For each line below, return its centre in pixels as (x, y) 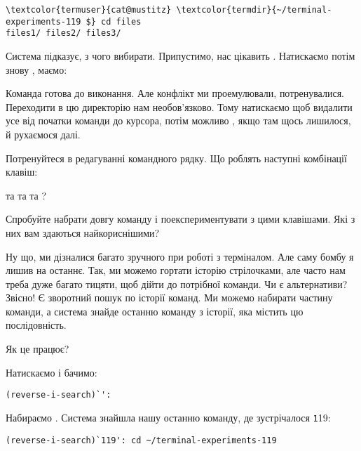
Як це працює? (38, 349)
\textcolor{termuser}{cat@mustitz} (89, 10)
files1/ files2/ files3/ (63, 33)
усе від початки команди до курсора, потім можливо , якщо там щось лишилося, (178, 120)
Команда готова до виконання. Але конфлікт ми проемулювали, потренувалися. (175, 93)
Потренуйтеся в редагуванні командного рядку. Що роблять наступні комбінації (176, 158)
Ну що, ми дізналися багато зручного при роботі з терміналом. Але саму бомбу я (180, 256)
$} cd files (114, 21)
